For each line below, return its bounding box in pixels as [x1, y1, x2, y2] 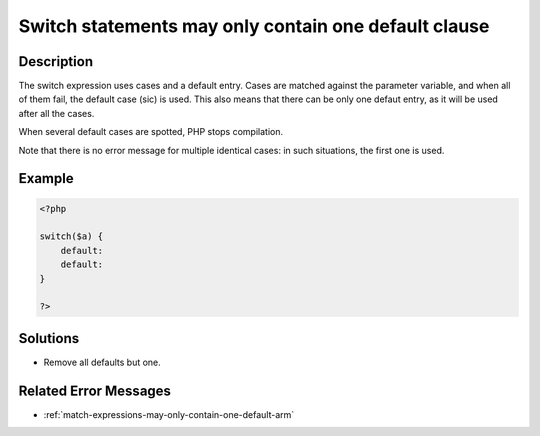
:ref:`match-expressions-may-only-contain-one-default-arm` [43, 408, 295, 420]
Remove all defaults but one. [43, 356, 162, 368]
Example [18, 170, 74, 187]
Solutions [18, 330, 80, 347]
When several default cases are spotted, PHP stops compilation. [18, 126, 284, 138]
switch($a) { [39, 231, 104, 242]
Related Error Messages [18, 382, 172, 399]
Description [18, 53, 94, 70]
